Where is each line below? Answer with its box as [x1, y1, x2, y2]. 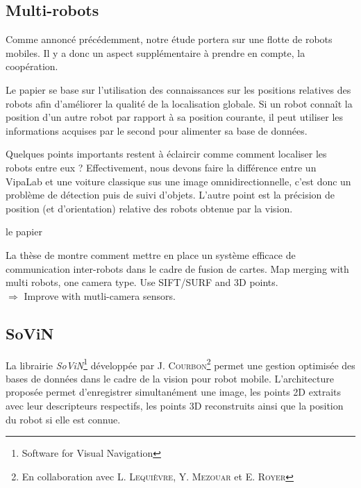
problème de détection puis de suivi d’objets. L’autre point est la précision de [6, 187, 335, 202]
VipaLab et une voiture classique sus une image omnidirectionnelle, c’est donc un [6, 174, 351, 188]
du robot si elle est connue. [6, 412, 121, 426]
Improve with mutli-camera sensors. [24, 288, 176, 303]
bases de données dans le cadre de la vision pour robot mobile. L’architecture [6, 371, 334, 385]
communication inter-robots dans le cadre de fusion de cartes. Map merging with [6, 261, 349, 276]
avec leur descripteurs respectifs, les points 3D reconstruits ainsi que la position [6, 398, 344, 412]
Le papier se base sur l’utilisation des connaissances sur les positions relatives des [6, 82, 351, 96]
